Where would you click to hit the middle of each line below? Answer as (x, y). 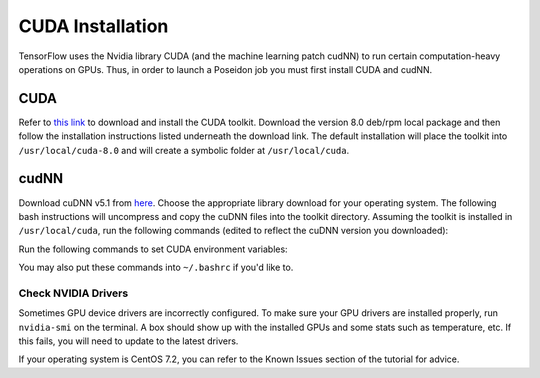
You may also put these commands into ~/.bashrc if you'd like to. (156, 267)
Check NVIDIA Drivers (73, 293)
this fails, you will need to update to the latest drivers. (128, 341)
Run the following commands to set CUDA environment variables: (153, 249)
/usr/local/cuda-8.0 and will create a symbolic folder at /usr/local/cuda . (184, 150)
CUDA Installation (93, 26)
